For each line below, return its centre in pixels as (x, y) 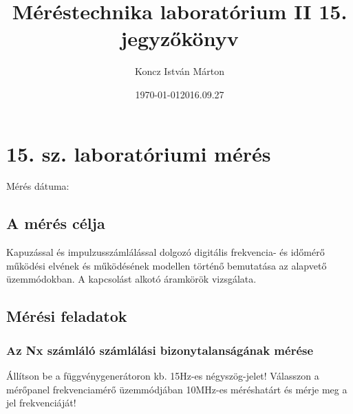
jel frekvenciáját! (41, 403)
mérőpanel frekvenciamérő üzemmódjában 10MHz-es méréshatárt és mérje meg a (177, 389)
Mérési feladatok (67, 316)
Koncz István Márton (179, 71)
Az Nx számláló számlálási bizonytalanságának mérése (160, 350)
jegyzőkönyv (180, 38)
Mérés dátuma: (38, 186)
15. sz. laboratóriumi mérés (139, 153)
